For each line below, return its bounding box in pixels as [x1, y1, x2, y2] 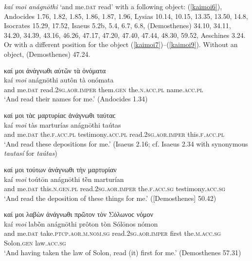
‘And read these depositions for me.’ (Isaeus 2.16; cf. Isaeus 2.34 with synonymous [4, 138, 248, 148]
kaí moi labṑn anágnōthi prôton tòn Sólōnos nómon [4, 218, 158, 228]
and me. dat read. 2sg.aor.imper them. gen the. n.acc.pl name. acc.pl [4, 84, 203, 94]
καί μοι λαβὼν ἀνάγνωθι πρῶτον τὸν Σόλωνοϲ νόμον [4, 209, 153, 219]
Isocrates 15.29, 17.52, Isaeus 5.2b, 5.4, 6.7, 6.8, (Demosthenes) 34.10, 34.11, [4, 20, 231, 31]
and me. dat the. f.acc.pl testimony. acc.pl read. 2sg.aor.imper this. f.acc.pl [4, 129, 224, 139]
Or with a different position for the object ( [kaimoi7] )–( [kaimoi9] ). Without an [4, 39, 238, 49]
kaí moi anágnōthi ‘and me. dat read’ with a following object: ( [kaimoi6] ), [4, 1, 222, 11]
